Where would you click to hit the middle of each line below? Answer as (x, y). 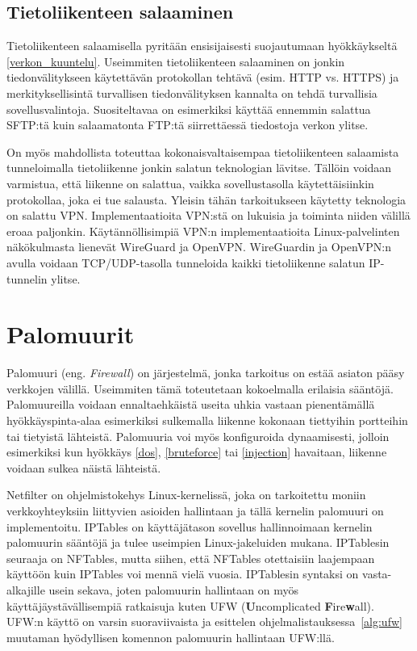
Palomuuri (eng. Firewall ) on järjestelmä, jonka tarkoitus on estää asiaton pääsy (206, 373)
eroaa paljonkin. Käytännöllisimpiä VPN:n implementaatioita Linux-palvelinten (203, 231)
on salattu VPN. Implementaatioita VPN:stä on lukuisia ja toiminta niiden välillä (208, 215)
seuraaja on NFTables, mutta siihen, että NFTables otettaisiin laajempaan (191, 558)
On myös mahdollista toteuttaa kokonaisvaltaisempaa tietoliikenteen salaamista (203, 151)
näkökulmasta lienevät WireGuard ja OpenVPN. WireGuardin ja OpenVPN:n (199, 247)
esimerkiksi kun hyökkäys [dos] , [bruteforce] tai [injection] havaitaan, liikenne (197, 452)
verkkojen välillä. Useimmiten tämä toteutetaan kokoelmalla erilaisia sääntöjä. (200, 388)
